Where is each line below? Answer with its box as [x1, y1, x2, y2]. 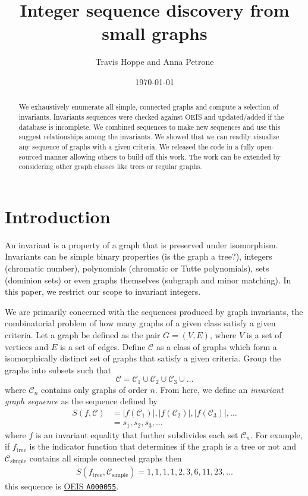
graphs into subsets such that [5, 363, 112, 376]
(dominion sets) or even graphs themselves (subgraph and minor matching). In [5, 273, 291, 286]
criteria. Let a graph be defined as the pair [5, 328, 161, 341]
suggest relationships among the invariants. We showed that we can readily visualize [18, 132, 279, 142]
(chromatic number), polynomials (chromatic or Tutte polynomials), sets [5, 262, 269, 274]
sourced [18, 151, 42, 161]
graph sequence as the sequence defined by [5, 395, 158, 407]
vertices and [5, 340, 49, 352]
